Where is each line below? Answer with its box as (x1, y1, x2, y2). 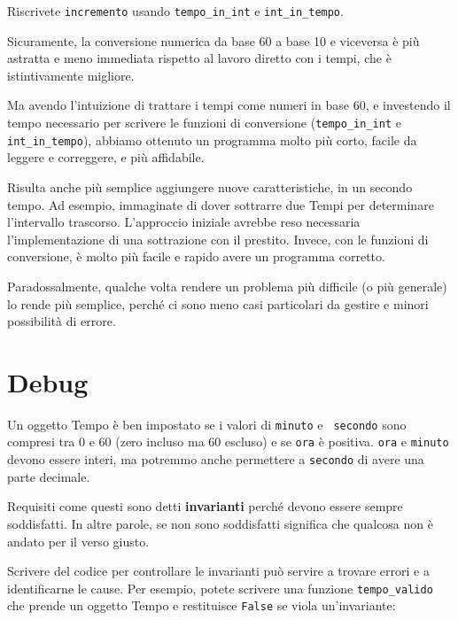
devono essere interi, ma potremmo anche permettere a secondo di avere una (7, 450, 424, 469)
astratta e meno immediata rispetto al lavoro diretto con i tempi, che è (7, 49, 392, 67)
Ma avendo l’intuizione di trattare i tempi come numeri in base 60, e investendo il (7, 96, 451, 114)
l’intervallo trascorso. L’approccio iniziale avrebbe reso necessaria (7, 213, 361, 231)
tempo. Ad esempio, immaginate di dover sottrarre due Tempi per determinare (7, 195, 434, 213)
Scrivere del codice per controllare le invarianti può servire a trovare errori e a (7, 562, 430, 580)
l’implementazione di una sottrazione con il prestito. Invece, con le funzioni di (7, 229, 429, 248)
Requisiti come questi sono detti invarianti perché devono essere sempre (7, 497, 403, 515)
